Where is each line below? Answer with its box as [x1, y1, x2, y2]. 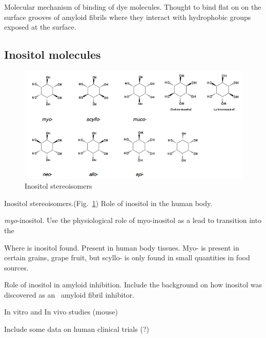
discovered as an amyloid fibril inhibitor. [4, 289, 135, 300]
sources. [4, 262, 29, 273]
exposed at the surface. [4, 21, 76, 32]
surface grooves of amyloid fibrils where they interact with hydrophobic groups [4, 11, 251, 22]
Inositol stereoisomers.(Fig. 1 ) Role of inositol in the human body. [4, 197, 213, 208]
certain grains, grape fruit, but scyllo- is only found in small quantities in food [4, 252, 250, 263]
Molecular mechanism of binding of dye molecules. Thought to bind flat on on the [4, 2, 261, 12]
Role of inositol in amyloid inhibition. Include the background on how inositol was [4, 279, 262, 290]
